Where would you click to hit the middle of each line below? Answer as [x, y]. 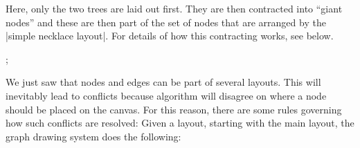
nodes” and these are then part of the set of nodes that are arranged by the [166, 22]
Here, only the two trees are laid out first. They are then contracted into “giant [174, 8]
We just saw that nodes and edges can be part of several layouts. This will [163, 82]
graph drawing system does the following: [93, 136]
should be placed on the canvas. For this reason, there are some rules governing [174, 109]
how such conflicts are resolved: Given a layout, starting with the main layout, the [180, 123]
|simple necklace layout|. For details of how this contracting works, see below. [170, 36]
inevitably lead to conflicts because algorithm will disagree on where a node [166, 95]
